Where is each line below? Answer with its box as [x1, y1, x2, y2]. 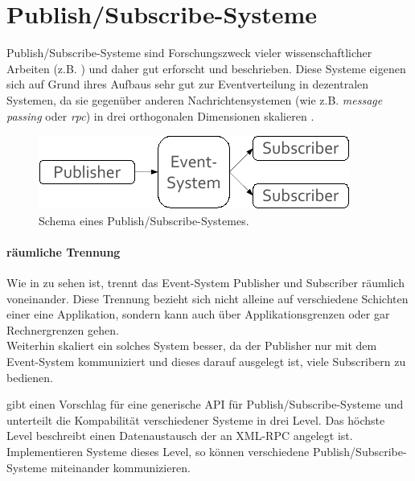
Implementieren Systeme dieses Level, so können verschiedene [6, 443, 310, 460]
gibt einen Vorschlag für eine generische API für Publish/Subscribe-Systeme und [6, 396, 404, 413]
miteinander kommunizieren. [50, 458, 191, 475]
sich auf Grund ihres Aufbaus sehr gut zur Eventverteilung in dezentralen [6, 76, 369, 92]
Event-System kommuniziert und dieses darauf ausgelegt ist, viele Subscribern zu [6, 353, 406, 370]
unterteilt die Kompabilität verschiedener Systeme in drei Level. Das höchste [6, 411, 385, 428]
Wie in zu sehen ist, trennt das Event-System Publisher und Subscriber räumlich [6, 274, 405, 291]
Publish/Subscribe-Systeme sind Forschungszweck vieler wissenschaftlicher [6, 44, 372, 61]
